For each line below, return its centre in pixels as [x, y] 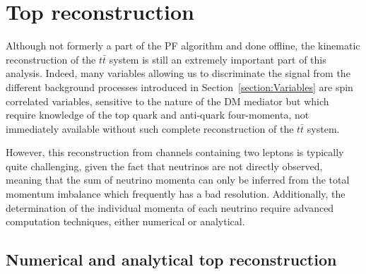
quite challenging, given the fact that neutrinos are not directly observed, [164, 166]
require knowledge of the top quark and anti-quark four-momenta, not [158, 115]
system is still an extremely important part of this [218, 59]
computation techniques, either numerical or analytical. [125, 221]
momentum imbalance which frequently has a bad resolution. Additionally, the [176, 194]
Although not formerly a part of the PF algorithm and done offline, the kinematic [183, 46]
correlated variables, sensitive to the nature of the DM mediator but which [167, 101]
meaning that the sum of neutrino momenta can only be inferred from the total [178, 180]
